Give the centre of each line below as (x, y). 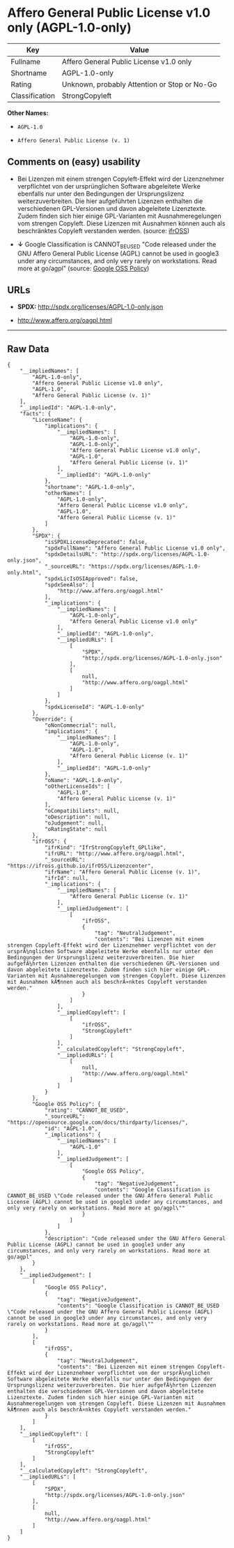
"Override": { (53, 720)
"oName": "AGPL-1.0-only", (84, 781)
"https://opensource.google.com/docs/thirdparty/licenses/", (98, 1123)
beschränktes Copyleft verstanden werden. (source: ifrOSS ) (103, 230)
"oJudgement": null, (74, 823)
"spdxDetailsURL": (71, 554)
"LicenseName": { (57, 420)
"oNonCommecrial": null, (80, 725)
